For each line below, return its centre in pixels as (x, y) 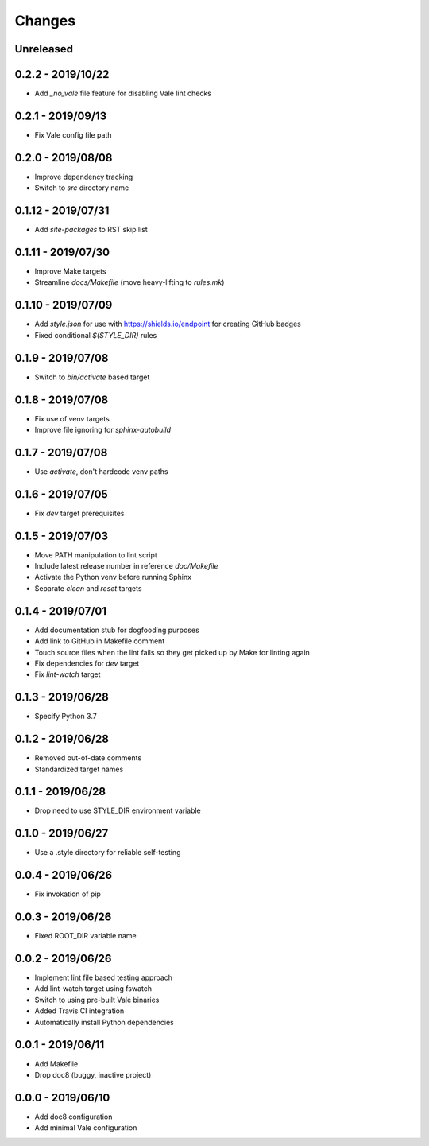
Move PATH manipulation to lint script (96, 555)
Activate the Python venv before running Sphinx (113, 577)
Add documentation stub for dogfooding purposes (117, 630)
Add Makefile (56, 1064)
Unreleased (44, 49)
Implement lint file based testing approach (104, 977)
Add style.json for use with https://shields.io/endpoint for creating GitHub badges (168, 324)
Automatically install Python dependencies (104, 1022)
